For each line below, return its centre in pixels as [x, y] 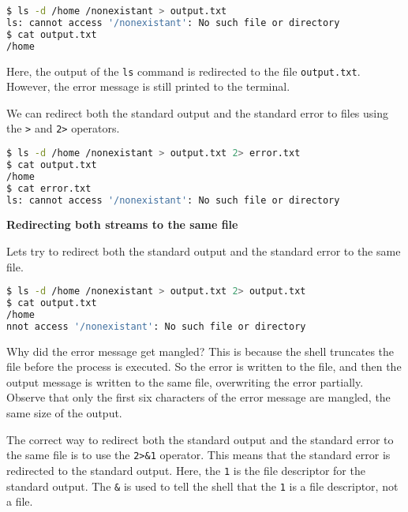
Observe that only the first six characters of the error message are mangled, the [198, 397]
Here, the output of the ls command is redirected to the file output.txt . [183, 71]
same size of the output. [64, 413]
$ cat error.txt [49, 188]
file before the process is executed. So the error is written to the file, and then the [204, 366]
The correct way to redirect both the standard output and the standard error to [200, 439]
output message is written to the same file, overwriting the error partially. [185, 381]
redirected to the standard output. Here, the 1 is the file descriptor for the [186, 470]
